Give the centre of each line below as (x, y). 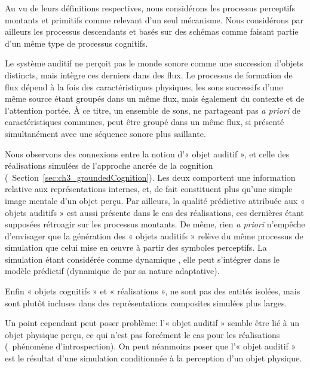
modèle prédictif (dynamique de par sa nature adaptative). (112, 271)
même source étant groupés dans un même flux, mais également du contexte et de (155, 98)
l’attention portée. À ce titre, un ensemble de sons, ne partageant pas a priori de (153, 110)
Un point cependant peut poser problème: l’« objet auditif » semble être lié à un (152, 323)
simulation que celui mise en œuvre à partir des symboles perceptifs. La (136, 247)
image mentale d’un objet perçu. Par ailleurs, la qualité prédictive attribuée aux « (155, 200)
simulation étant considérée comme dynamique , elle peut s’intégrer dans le (142, 259)
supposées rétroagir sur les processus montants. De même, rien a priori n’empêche (155, 224)
